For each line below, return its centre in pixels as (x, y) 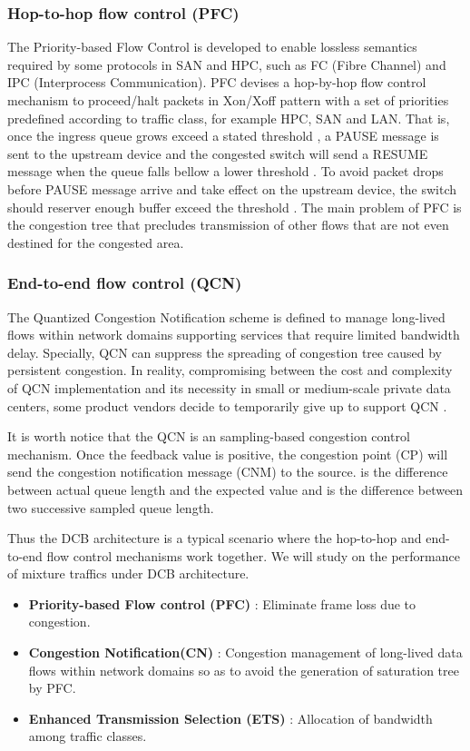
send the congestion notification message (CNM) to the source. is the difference (228, 472)
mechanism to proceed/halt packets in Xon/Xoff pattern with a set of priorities (228, 100)
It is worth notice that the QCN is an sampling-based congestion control (209, 436)
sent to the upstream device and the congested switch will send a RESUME (218, 153)
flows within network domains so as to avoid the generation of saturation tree (244, 670)
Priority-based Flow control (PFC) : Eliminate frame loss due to (222, 603)
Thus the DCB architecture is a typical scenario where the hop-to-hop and (215, 538)
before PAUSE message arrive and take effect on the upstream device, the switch (232, 188)
